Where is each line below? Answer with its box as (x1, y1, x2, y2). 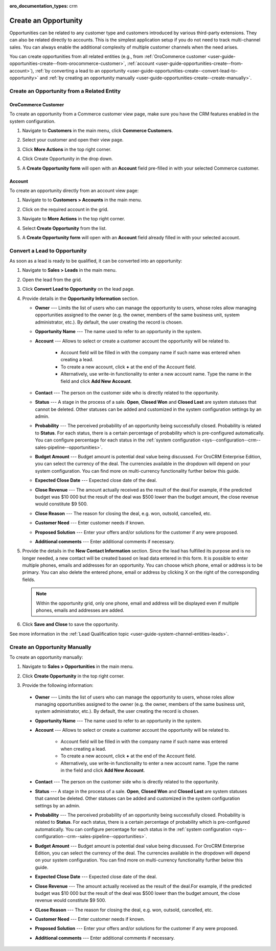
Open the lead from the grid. (22, 276, 82, 283)
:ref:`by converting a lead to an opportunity (35, 67, 126, 74)
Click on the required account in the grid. (22, 206, 109, 212)
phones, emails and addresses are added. (36, 607, 125, 613)
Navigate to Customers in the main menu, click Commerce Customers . (22, 127, 173, 133)
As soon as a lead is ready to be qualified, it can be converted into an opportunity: (9, 258, 182, 264)
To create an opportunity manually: (9, 654, 83, 660)
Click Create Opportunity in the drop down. (22, 156, 113, 162)
